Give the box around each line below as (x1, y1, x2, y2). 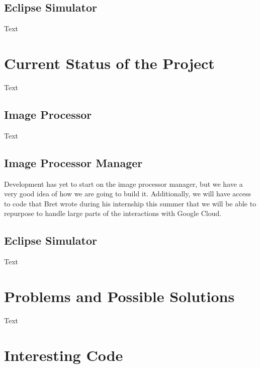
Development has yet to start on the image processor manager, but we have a (4, 178, 243, 189)
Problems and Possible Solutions (4, 285, 235, 306)
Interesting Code (4, 344, 123, 365)
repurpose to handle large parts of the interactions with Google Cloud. (4, 208, 222, 218)
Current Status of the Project (4, 52, 215, 73)
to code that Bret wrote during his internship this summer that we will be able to (4, 198, 256, 208)
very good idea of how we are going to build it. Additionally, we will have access (4, 188, 251, 199)
